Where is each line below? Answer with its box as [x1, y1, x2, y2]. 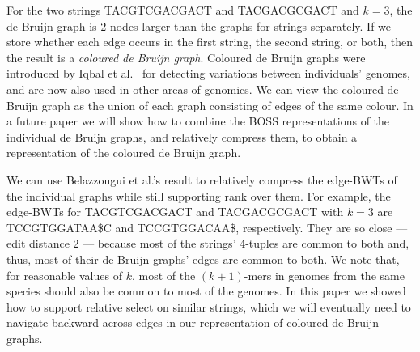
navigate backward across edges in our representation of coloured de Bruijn [6, 314, 380, 331]
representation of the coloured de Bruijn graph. [6, 144, 241, 161]
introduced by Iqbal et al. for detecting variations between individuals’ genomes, [6, 65, 410, 82]
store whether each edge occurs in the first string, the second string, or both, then [6, 33, 413, 50]
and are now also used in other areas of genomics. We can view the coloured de [6, 80, 399, 97]
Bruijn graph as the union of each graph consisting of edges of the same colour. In [6, 96, 414, 113]
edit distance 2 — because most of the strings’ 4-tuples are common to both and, [6, 235, 409, 252]
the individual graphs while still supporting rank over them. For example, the [6, 187, 391, 204]
